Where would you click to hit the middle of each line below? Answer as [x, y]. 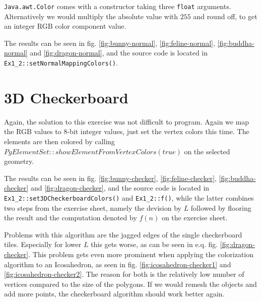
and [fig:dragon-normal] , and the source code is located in [119, 53]
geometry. [19, 161]
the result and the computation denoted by [71, 218]
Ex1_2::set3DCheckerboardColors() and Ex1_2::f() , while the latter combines [129, 197]
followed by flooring [221, 207]
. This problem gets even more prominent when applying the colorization [141, 254]
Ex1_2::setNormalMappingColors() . [61, 63]
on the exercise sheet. [194, 218]
